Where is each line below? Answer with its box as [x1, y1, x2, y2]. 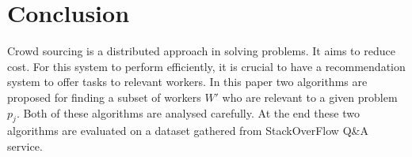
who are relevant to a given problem [222, 88, 398, 105]
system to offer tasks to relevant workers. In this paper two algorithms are [7, 73, 368, 90]
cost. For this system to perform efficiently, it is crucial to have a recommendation [7, 58, 406, 74]
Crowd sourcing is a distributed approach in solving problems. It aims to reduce [7, 43, 395, 59]
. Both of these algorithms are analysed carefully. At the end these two [16, 104, 360, 121]
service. [7, 137, 43, 154]
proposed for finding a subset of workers [7, 88, 201, 105]
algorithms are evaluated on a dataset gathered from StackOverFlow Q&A [7, 122, 368, 139]
